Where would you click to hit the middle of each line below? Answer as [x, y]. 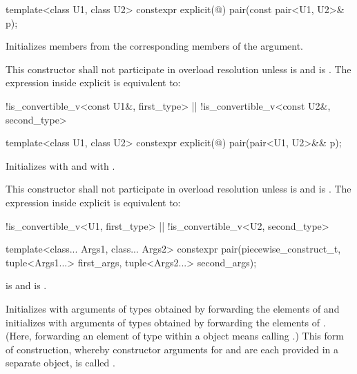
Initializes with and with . [60, 165]
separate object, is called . [60, 363]
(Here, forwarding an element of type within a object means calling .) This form [175, 336]
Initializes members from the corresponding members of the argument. [155, 46]
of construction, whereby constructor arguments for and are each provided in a [172, 349]
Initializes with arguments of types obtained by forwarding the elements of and [173, 308]
